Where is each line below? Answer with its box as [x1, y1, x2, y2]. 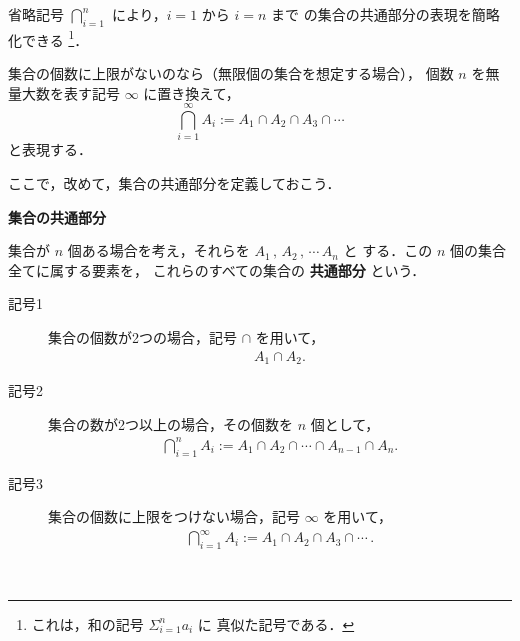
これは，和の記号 [31, 613, 144, 634]
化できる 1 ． [8, 26, 89, 50]
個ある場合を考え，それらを [67, 240, 250, 261]
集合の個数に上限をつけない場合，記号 [48, 506, 300, 527]
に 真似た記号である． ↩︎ [197, 613, 355, 634]
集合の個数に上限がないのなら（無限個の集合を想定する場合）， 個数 [8, 63, 454, 84]
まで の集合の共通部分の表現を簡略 [271, 4, 500, 24]
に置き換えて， [143, 82, 240, 103]
